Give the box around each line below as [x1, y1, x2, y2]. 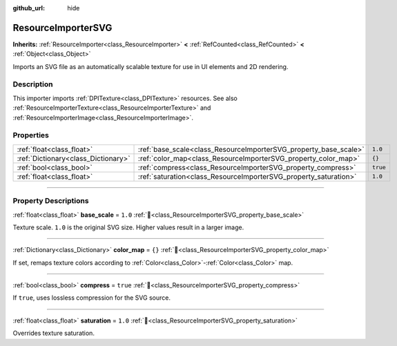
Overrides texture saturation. [12, 329, 95, 338]
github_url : [12, 4, 45, 12]
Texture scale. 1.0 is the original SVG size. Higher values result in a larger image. [12, 223, 244, 231]
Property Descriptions [12, 196, 89, 206]
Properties [12, 131, 50, 140]
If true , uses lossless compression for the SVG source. [12, 294, 171, 302]
